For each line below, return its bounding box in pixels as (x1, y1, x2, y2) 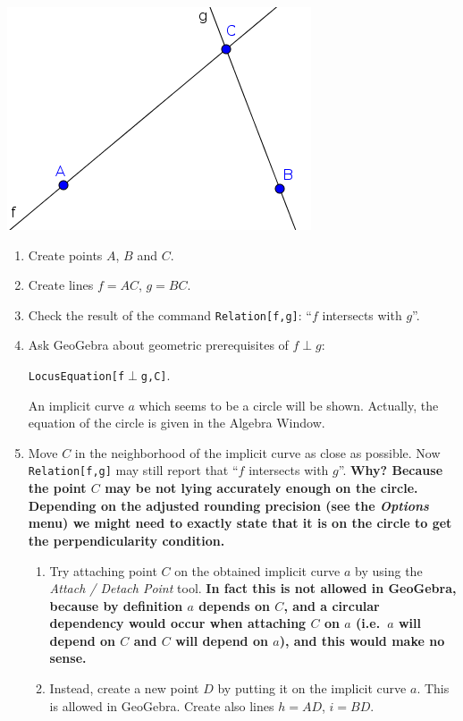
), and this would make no (279, 631, 445, 649)
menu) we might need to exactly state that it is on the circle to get (28, 513, 452, 532)
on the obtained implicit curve (174, 561, 341, 580)
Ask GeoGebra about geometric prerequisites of (28, 335, 289, 354)
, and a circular (283, 596, 380, 615)
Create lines (28, 276, 94, 294)
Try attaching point (49, 561, 157, 580)
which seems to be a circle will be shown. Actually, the (139, 395, 439, 414)
